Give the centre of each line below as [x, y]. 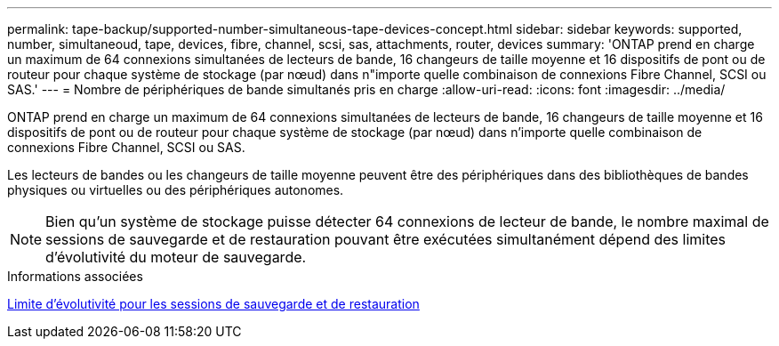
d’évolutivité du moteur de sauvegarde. [176, 257]
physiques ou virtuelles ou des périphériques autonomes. [176, 190]
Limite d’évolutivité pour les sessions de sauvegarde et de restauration [213, 304]
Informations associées [75, 276]
